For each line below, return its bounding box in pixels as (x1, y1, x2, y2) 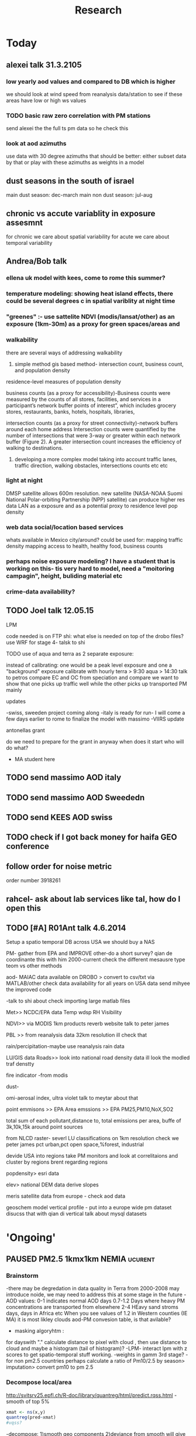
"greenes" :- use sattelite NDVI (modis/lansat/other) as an (6, 313, 176, 321)
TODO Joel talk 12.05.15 (6, 606, 94, 616)
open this (6, 903, 41, 913)
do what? (6, 744, 29, 751)
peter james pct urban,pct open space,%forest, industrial (6, 1141, 145, 1148)
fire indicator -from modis (6, 1072, 68, 1079)
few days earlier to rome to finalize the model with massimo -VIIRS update (6, 715, 184, 722)
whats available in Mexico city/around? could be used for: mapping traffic (6, 537, 183, 544)
